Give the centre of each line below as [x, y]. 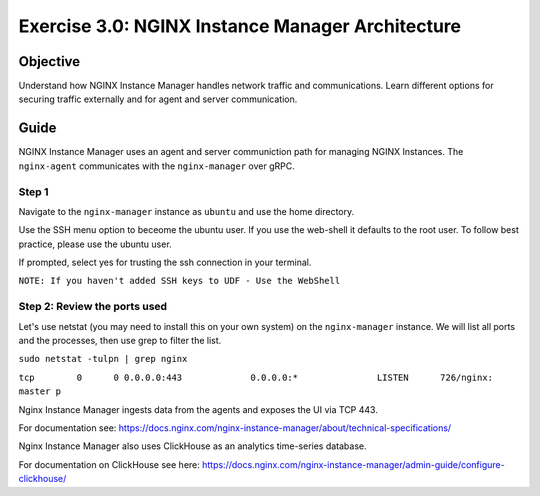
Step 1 [33, 192]
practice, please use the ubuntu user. [95, 244]
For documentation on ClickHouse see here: [109, 464]
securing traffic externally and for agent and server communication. [158, 99]
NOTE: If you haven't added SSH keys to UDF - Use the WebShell [179, 281]
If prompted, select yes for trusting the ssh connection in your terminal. [165, 262]
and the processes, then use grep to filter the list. [120, 340]
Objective [49, 61]
